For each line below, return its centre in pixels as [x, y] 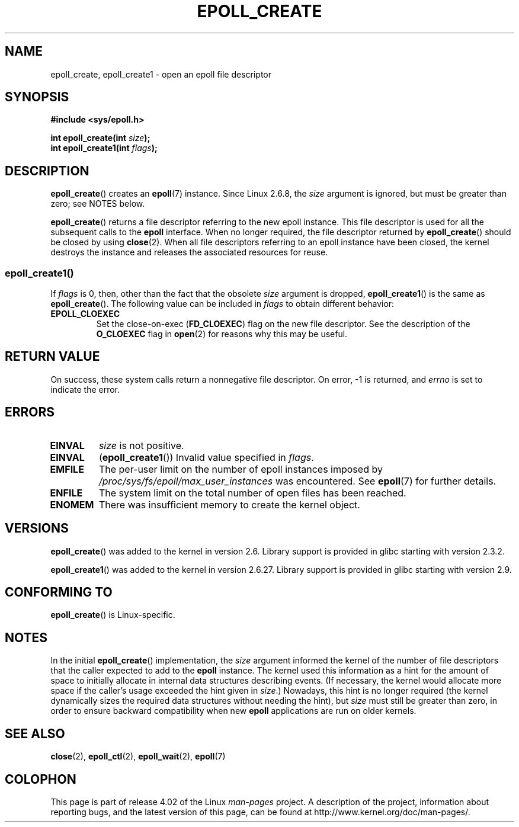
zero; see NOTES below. [98, 204]
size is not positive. [141, 445]
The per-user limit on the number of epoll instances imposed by [241, 469]
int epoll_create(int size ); [100, 138]
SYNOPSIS [37, 97]
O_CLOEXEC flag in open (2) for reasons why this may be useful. [222, 334]
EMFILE [67, 469]
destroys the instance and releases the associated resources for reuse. [189, 252]
